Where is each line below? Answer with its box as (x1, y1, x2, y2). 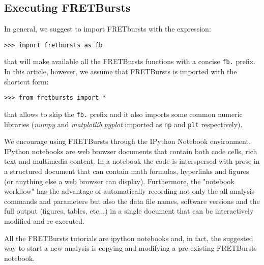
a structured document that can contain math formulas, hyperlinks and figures (4, 166, 249, 176)
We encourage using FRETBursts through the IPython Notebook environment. (4, 136, 251, 146)
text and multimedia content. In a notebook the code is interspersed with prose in (4, 156, 260, 166)
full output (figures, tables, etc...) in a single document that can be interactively (4, 205, 254, 216)
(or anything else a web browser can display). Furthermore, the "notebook (4, 175, 234, 186)
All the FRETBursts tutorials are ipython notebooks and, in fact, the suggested (4, 232, 253, 243)
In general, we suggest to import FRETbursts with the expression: (4, 23, 211, 34)
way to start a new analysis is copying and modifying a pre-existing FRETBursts (4, 243, 257, 253)
